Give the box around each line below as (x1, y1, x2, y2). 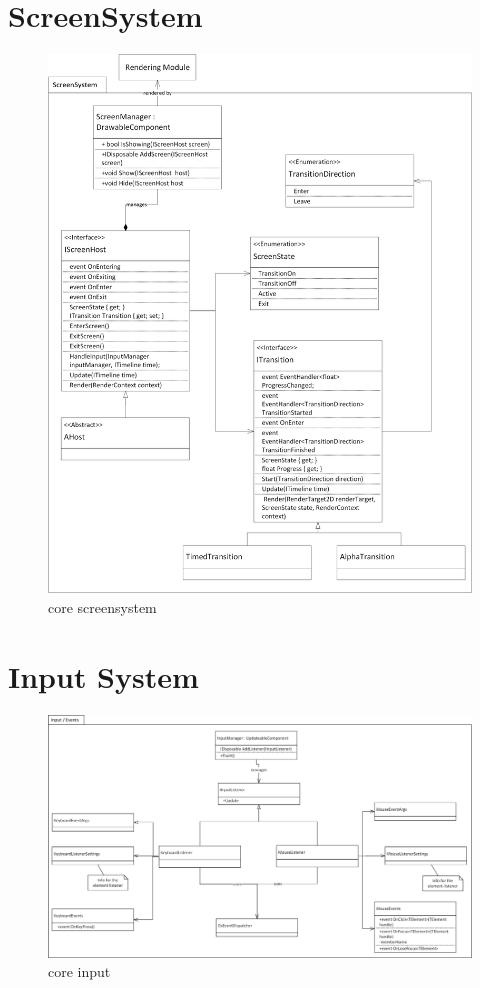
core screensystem (48, 597, 157, 618)
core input (48, 961, 111, 982)
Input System (8, 655, 199, 696)
